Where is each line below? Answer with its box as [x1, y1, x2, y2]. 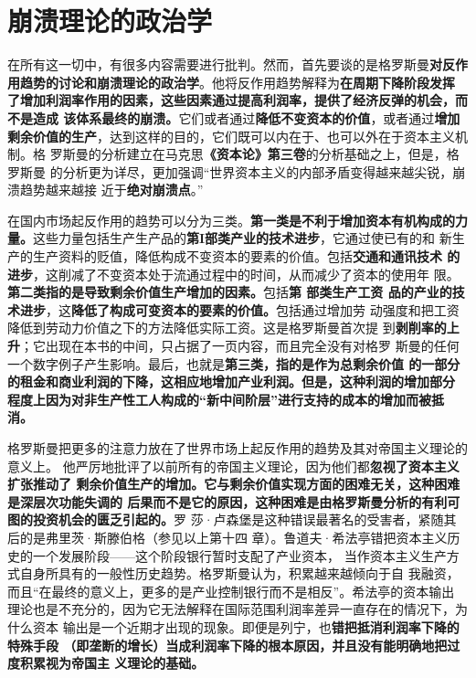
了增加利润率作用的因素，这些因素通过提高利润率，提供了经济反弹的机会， [7, 90, 455, 110]
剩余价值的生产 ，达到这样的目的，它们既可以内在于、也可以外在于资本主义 [7, 126, 455, 145]
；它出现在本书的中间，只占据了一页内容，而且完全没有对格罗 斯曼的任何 [20, 336, 460, 355]
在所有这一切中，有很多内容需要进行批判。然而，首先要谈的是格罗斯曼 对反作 [7, 55, 468, 74]
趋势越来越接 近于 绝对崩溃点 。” [19, 180, 204, 199]
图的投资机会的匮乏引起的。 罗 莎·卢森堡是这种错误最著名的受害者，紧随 [7, 510, 444, 529]
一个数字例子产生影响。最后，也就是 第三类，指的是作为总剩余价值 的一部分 [7, 354, 460, 373]
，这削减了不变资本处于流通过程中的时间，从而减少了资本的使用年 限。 [33, 264, 460, 283]
